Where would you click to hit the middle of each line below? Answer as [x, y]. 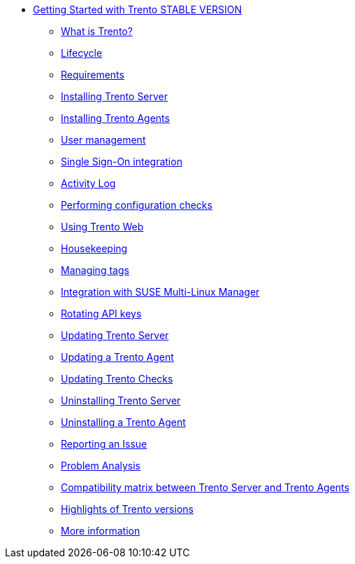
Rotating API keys [101, 314]
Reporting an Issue [104, 444]
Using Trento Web [102, 227]
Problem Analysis [101, 466]
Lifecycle [82, 53]
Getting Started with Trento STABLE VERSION [138, 9]
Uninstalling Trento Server [121, 400]
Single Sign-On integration [122, 161]
